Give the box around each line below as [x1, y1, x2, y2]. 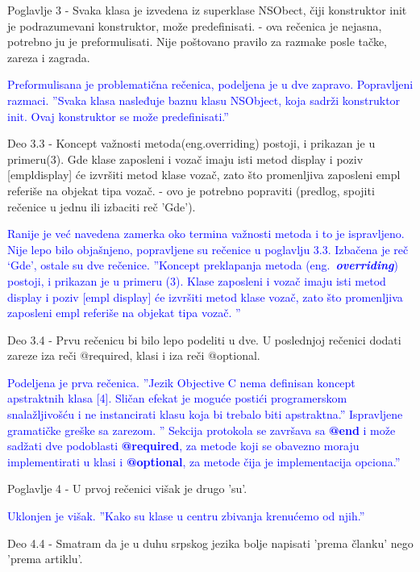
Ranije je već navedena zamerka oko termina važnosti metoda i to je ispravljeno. [7, 225, 405, 242]
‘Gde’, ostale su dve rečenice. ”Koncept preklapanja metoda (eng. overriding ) [7, 257, 398, 273]
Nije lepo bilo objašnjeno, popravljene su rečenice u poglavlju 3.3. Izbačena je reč [7, 240, 409, 257]
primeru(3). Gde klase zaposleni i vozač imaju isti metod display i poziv [7, 150, 364, 167]
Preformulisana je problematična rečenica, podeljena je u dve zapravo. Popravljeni [7, 76, 414, 93]
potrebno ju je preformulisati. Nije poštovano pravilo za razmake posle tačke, [7, 33, 387, 50]
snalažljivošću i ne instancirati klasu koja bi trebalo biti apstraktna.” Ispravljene [7, 406, 403, 423]
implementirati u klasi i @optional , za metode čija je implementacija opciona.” [7, 453, 401, 470]
